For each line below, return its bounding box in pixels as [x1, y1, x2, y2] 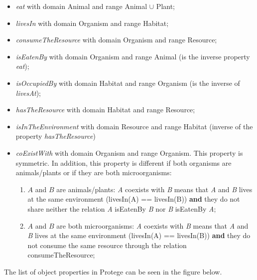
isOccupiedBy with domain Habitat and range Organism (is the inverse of [15, 77, 240, 88]
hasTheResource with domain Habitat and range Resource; [15, 104, 195, 115]
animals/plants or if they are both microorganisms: [15, 167, 172, 178]
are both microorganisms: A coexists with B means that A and [56, 220, 249, 231]
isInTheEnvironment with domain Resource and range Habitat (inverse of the [15, 121, 253, 131]
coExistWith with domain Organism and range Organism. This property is [15, 147, 243, 158]
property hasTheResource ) [15, 131, 96, 141]
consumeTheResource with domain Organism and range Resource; [15, 34, 217, 45]
